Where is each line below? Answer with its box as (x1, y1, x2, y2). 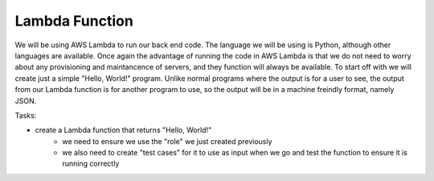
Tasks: (14, 111, 37, 120)
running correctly (62, 159, 120, 168)
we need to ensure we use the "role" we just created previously (62, 136, 272, 146)
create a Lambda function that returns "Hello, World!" (35, 125, 212, 135)
